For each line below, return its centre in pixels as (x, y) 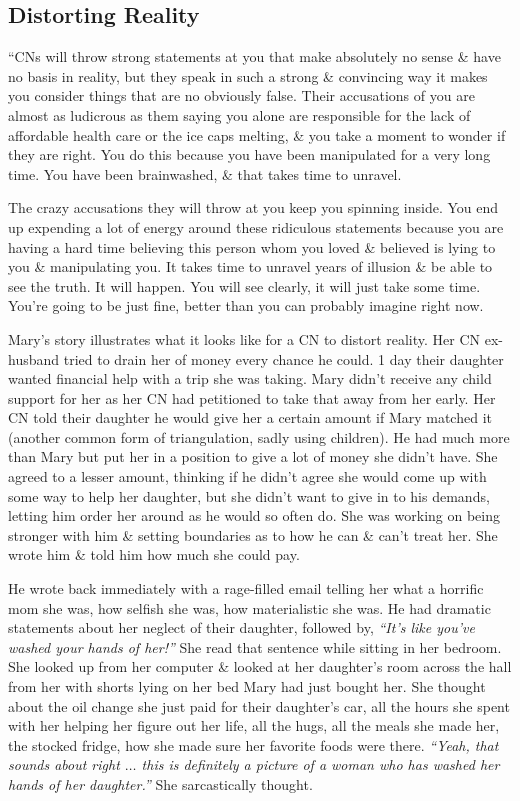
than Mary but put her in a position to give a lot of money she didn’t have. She (253, 456)
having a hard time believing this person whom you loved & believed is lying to (252, 246)
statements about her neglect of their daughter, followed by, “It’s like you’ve (241, 627)
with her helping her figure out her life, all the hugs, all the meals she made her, (254, 725)
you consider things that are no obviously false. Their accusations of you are (241, 95)
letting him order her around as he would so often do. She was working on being (254, 515)
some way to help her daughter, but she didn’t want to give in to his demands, (249, 495)
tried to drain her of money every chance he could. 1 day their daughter (283, 358)
